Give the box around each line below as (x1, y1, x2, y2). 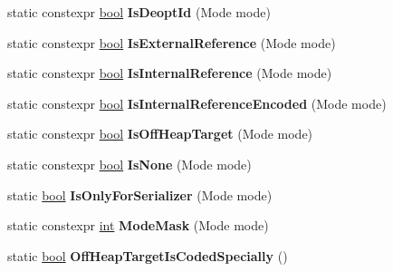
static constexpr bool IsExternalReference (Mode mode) (7, 33, 336, 52)
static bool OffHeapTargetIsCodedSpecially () (7, 246, 288, 265)
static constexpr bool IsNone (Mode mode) (7, 154, 252, 173)
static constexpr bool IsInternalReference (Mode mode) (7, 63, 332, 83)
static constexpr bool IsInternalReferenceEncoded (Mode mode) (7, 93, 387, 112)
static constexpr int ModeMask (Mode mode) (7, 216, 269, 235)
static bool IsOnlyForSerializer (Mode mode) (7, 185, 273, 204)
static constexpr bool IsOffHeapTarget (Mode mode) (7, 124, 313, 143)
